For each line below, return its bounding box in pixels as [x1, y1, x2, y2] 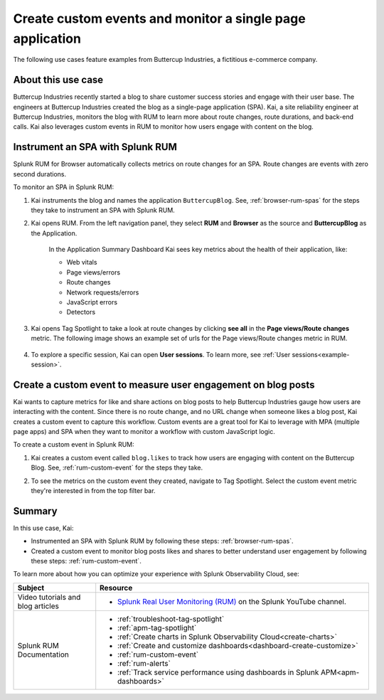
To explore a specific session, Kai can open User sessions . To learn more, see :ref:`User [31, 350, 291, 359]
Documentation [17, 649, 69, 659]
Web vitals [66, 258, 97, 267]
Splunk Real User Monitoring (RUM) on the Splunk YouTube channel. [117, 596, 346, 606]
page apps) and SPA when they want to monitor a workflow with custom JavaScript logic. [13, 428, 275, 436]
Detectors [66, 308, 96, 317]
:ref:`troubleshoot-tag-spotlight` [117, 614, 225, 624]
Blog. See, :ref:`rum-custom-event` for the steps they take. [31, 463, 203, 472]
